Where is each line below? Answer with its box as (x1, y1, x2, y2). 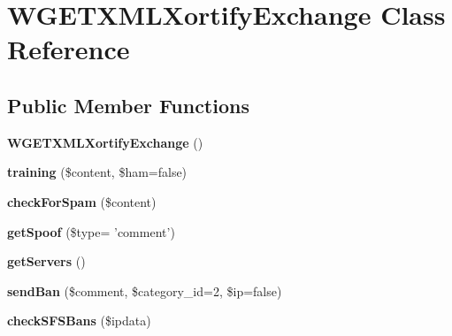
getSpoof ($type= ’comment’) (7, 222, 175, 241)
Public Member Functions (7, 91, 249, 118)
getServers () (7, 252, 86, 271)
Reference (7, 31, 130, 67)
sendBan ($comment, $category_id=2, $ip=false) (7, 281, 282, 300)
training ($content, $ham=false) (7, 163, 188, 181)
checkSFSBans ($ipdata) (7, 311, 151, 330)
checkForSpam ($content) (7, 192, 157, 210)
